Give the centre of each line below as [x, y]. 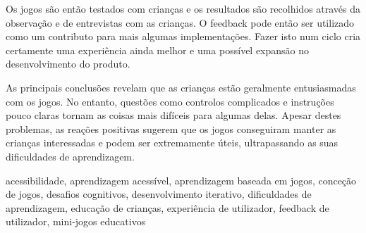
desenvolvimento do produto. [68, 64]
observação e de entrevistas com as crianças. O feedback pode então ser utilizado [180, 22]
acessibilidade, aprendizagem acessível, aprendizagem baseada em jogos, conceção [181, 180]
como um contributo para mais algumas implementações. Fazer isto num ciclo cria [183, 36]
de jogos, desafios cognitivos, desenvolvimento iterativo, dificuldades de [159, 194]
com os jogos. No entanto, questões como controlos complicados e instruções [170, 101]
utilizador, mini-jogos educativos [76, 221]
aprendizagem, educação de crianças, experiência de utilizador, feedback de [167, 207]
